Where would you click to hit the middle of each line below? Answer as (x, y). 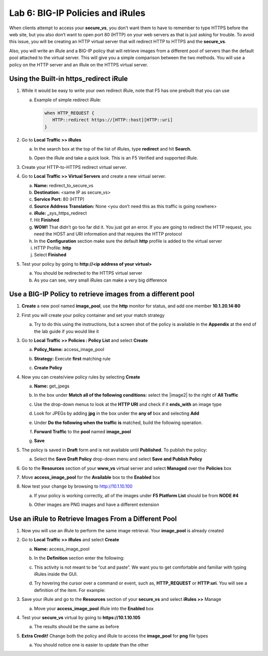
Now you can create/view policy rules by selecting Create (81, 377)
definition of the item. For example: (70, 590)
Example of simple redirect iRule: (68, 100)
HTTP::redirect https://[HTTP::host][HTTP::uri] (113, 120)
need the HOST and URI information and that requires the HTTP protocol (108, 234)
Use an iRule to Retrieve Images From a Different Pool (93, 519)
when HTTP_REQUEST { (69, 113)
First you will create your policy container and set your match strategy (93, 315)
